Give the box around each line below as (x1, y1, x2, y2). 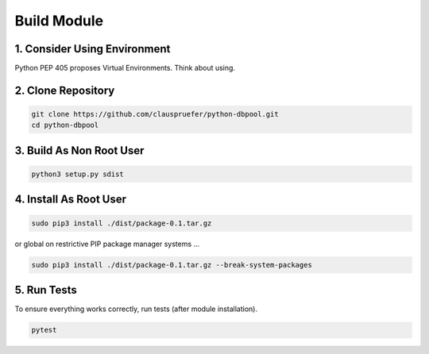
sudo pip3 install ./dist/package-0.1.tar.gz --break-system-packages (31, 260, 313, 269)
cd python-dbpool (31, 121, 99, 130)
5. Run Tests (14, 283, 77, 297)
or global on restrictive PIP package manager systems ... (14, 239, 200, 248)
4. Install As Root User (14, 193, 127, 206)
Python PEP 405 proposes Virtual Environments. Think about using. (14, 63, 236, 73)
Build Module (14, 12, 104, 29)
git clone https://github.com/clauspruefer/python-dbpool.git (31, 110, 279, 119)
